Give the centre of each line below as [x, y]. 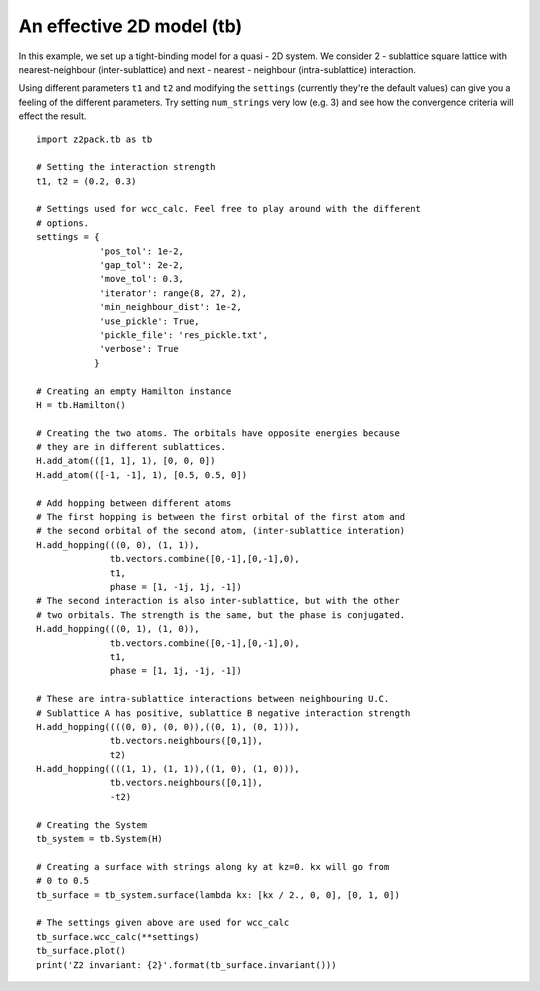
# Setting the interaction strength [126, 167]
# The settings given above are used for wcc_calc [163, 923]
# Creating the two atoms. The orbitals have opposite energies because [218, 433]
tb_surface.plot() [81, 951]
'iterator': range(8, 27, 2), [173, 293]
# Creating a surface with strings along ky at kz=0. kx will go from [213, 866]
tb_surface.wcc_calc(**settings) [118, 936]
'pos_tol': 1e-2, [142, 251]
